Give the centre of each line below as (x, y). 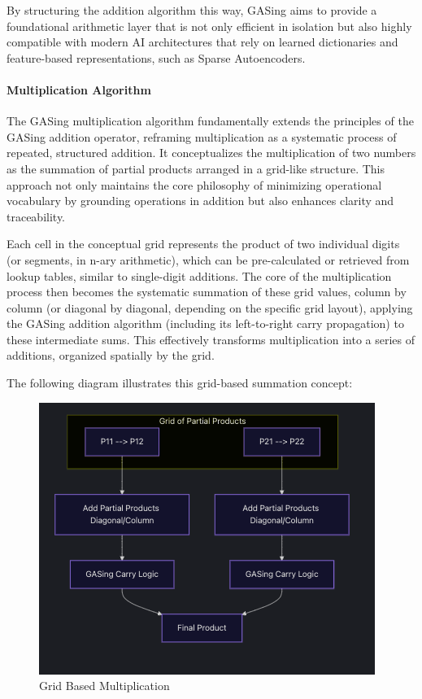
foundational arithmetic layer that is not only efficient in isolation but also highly (209, 26)
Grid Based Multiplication (104, 686)
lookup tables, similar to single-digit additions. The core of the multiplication (199, 275)
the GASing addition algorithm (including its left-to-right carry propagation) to (205, 323)
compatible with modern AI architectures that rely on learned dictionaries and (202, 42)
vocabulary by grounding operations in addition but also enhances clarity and (200, 201)
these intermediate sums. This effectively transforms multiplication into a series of (211, 339)
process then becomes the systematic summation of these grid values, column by (207, 292)
